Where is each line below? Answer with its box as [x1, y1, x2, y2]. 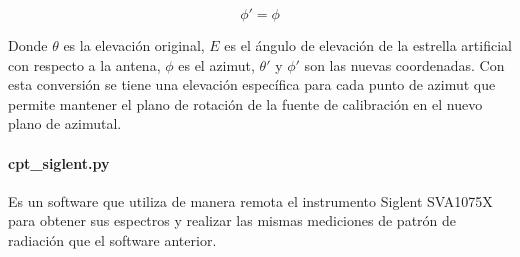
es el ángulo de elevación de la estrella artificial [224, 35, 512, 55]
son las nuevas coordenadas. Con [304, 54, 505, 75]
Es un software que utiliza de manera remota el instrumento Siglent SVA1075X [8, 190, 493, 211]
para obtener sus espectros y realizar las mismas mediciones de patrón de [8, 210, 457, 231]
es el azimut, [178, 54, 255, 75]
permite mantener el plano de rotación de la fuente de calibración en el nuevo [8, 93, 483, 114]
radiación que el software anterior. [8, 229, 217, 250]
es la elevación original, [63, 35, 205, 55]
